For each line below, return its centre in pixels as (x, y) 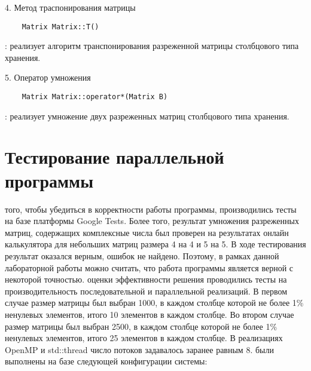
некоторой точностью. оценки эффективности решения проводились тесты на (146, 279)
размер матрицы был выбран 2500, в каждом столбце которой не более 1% (141, 326)
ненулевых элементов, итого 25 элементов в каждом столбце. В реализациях (144, 338)
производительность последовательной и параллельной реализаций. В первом (146, 291)
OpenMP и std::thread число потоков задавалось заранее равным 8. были (139, 349)
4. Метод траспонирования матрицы (70, 7)
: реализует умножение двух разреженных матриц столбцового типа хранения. (147, 116)
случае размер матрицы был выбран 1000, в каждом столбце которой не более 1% (154, 303)
